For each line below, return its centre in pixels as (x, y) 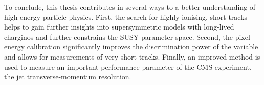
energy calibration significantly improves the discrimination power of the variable (131, 47)
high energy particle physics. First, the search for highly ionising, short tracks (126, 17)
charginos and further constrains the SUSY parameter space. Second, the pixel (127, 36)
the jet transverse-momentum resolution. (68, 77)
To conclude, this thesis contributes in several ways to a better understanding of (130, 7)
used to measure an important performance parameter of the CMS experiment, (128, 66)
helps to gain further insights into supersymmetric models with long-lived (119, 27)
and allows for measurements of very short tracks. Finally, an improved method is (132, 56)
